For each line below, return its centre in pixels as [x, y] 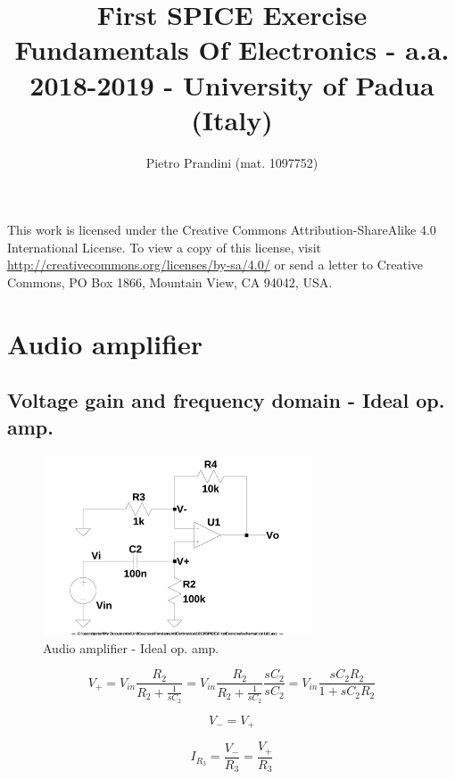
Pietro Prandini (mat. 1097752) [232, 162]
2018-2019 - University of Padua [232, 84]
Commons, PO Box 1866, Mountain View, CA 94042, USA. [170, 282]
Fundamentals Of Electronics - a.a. [232, 50]
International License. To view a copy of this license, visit [165, 247]
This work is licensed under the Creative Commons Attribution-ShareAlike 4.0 [222, 230]
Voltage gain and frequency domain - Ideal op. [226, 400]
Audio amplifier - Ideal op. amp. [131, 647]
